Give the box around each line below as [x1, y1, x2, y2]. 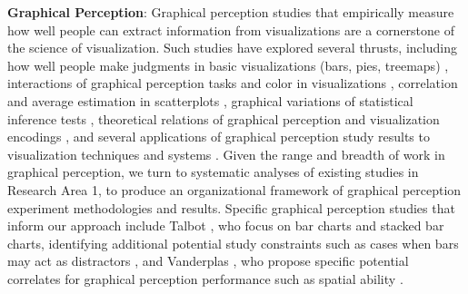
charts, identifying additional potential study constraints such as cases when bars [7, 233, 459, 252]
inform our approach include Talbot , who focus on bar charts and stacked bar [7, 216, 444, 235]
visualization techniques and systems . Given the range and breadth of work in [7, 144, 445, 163]
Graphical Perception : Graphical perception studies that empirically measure [7, 3, 454, 21]
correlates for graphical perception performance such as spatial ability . [7, 269, 403, 288]
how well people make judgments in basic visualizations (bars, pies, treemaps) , [7, 55, 449, 74]
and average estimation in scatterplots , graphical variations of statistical [7, 91, 413, 110]
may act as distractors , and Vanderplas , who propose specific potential [7, 251, 409, 270]
